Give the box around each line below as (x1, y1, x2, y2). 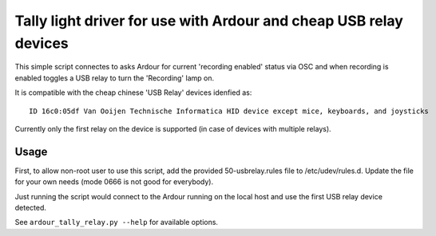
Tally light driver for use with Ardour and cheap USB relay (14, 12, 403, 29)
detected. (14, 203, 47, 212)
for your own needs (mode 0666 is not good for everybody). (14, 177, 214, 187)
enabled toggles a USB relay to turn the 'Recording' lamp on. (14, 73, 215, 83)
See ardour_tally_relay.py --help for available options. (14, 218, 219, 227)
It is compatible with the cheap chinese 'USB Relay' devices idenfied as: (14, 88, 252, 97)
